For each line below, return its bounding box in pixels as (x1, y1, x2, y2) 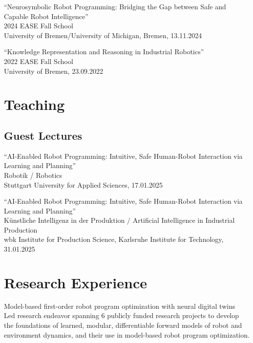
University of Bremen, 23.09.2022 (4, 65, 103, 76)
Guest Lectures (4, 128, 83, 143)
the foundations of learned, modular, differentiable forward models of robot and (4, 320, 242, 330)
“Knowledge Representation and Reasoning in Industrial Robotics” (4, 46, 204, 57)
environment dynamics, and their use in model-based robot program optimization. (4, 329, 250, 340)
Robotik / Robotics (4, 170, 63, 180)
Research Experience (4, 272, 147, 292)
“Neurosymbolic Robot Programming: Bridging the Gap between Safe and (4, 1, 226, 11)
